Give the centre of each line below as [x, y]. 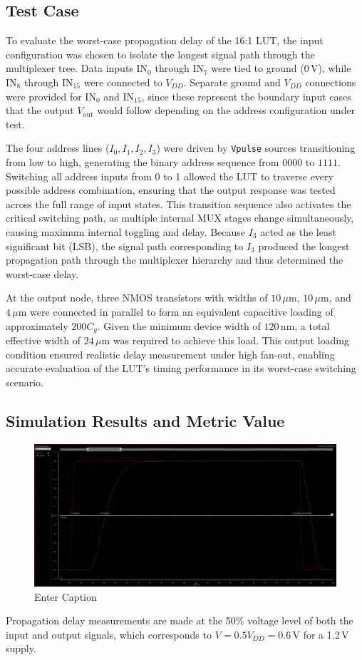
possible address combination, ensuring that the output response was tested [171, 190]
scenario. [25, 382]
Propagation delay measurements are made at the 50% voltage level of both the [180, 620]
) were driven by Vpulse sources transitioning [256, 148]
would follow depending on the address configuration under [226, 110]
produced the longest [304, 246]
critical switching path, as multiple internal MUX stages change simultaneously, [180, 218]
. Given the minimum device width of [179, 325]
